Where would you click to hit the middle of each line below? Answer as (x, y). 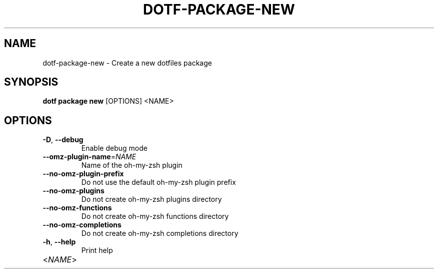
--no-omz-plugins (73, 191)
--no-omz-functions (77, 208)
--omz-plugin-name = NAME (89, 157)
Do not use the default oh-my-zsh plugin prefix (158, 182)
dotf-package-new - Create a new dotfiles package (127, 63)
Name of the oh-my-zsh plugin (132, 165)
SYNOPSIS (31, 82)
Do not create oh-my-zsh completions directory (160, 233)
